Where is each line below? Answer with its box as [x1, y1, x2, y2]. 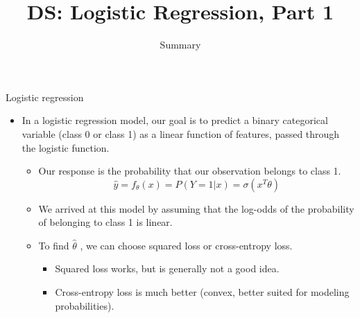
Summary [160, 37, 201, 52]
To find [38, 238, 69, 252]
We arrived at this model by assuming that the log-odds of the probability [38, 201, 354, 215]
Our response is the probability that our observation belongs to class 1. [38, 164, 341, 178]
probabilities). [55, 298, 114, 312]
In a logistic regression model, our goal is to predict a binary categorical [22, 113, 328, 127]
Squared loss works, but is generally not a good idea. [55, 261, 280, 276]
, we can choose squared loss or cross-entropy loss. [80, 238, 293, 252]
